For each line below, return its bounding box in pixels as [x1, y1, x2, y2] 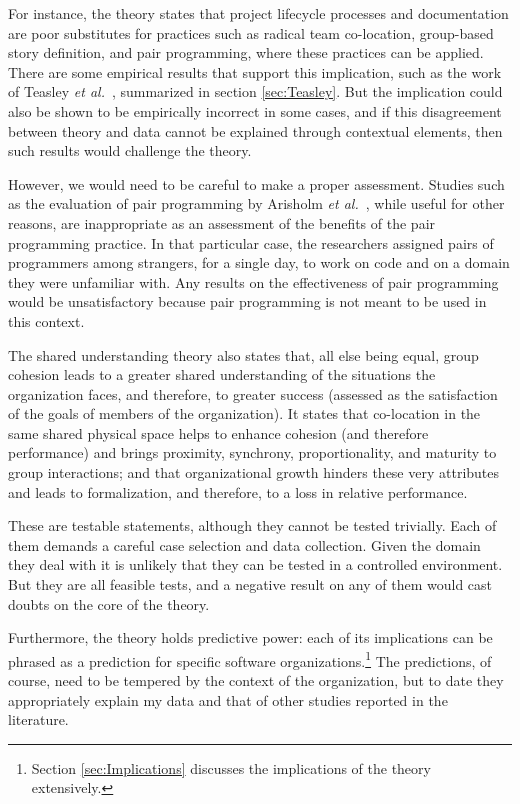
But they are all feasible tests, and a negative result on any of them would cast [8, 574, 493, 595]
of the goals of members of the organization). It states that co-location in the [8, 403, 481, 424]
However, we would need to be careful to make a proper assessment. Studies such [8, 173, 505, 194]
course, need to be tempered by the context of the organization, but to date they [8, 670, 504, 691]
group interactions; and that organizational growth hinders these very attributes [8, 462, 500, 483]
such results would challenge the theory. [8, 140, 252, 161]
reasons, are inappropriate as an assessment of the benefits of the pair [8, 212, 436, 233]
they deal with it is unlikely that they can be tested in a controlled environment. [8, 554, 503, 575]
